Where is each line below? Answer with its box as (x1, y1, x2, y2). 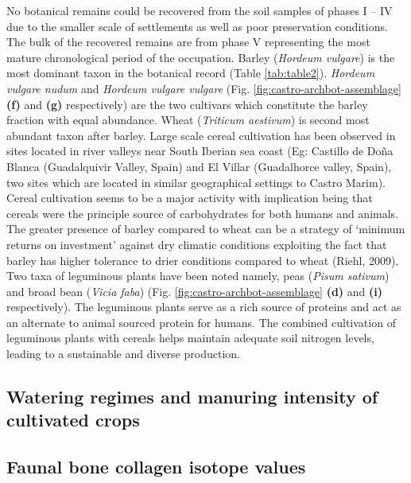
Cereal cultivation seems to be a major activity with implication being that (6, 189, 373, 206)
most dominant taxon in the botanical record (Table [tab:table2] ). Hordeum (6, 64, 375, 81)
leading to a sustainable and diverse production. (6, 345, 240, 362)
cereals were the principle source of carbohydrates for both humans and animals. (6, 204, 398, 221)
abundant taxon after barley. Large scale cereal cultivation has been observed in (6, 127, 396, 143)
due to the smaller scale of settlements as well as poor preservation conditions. (6, 18, 388, 34)
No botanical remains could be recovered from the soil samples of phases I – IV (6, 2, 393, 18)
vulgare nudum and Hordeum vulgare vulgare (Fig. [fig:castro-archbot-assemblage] (6, 80, 401, 96)
